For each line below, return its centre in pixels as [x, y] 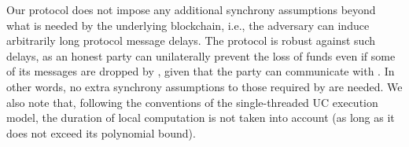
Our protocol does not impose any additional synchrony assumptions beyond [191, 9]
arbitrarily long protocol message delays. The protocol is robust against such [191, 40]
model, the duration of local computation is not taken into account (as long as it [201, 118]
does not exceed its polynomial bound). [101, 132]
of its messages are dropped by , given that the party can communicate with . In [201, 71]
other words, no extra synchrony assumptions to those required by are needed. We [204, 86]
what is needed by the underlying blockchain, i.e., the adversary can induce [188, 25]
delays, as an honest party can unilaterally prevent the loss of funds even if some [201, 55]
